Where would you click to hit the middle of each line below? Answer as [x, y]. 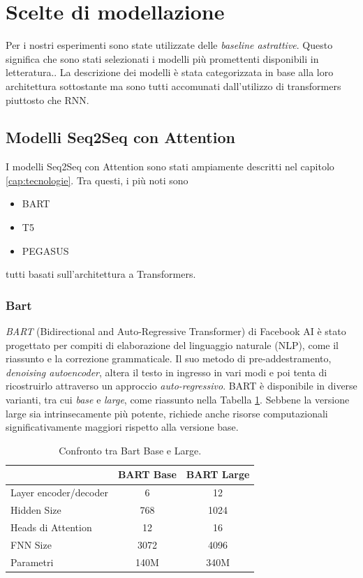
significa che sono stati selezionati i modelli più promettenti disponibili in [162, 58]
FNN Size [31, 544]
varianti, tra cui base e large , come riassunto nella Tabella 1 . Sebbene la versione [178, 400]
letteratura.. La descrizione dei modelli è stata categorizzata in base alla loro [170, 72]
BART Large [218, 474]
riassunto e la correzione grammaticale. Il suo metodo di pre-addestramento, [169, 358]
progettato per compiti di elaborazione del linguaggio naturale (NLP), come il [172, 344]
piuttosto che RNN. [47, 99]
